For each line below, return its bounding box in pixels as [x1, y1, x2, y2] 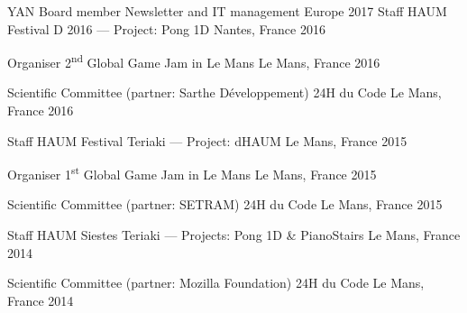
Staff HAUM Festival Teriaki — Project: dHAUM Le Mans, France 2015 [7, 131, 407, 150]
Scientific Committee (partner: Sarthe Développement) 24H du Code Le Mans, [7, 83, 442, 102]
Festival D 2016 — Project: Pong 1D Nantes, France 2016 [7, 19, 325, 38]
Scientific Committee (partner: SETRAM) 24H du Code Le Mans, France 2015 [7, 195, 443, 214]
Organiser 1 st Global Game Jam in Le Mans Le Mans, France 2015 [7, 162, 377, 183]
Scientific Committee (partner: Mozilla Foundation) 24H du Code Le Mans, [7, 273, 425, 292]
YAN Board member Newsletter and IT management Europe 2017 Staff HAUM [7, 2, 447, 20]
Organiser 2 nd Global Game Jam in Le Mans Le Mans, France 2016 [7, 51, 380, 71]
